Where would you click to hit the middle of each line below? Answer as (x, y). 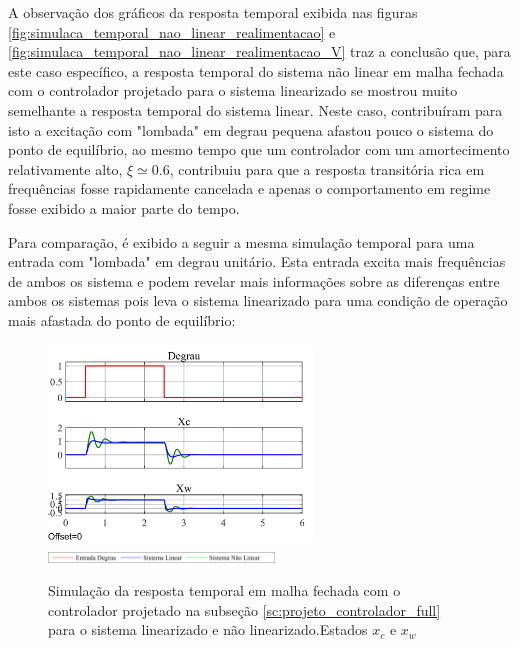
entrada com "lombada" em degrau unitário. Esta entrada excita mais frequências (257, 261)
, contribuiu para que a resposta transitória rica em (327, 168)
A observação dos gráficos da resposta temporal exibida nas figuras (213, 12)
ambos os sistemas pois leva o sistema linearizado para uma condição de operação (258, 300)
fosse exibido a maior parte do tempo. (124, 207)
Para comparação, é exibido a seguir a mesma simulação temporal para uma (241, 241)
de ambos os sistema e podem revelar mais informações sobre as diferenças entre (254, 280)
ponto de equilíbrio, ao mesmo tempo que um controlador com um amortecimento (259, 149)
